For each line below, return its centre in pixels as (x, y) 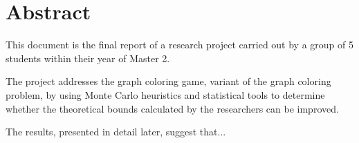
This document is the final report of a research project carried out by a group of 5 (179, 45)
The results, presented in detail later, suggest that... (116, 132)
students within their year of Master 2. (88, 58)
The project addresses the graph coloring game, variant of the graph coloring (168, 81)
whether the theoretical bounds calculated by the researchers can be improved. (172, 108)
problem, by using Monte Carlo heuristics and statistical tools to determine (165, 94)
